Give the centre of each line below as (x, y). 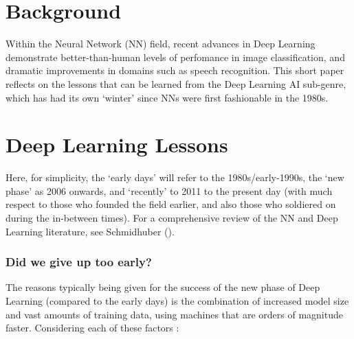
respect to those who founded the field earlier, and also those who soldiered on (171, 204)
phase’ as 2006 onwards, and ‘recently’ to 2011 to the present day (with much (169, 190)
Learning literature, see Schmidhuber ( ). (90, 231)
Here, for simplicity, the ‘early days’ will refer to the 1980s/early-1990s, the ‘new (175, 177)
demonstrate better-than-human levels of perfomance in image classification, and (175, 57)
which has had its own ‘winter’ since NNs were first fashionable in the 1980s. (167, 97)
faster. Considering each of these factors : (92, 328)
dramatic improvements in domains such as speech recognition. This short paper (175, 70)
